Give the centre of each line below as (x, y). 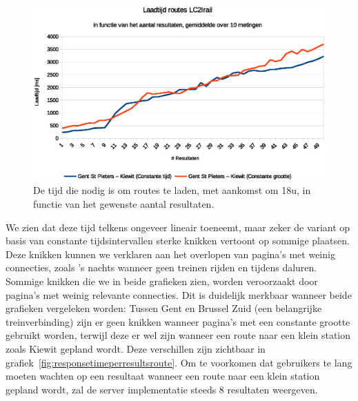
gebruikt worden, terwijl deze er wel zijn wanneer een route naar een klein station (178, 335)
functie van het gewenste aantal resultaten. (124, 204)
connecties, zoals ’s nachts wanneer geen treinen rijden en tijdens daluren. (161, 267)
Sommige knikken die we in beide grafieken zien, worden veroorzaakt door (162, 281)
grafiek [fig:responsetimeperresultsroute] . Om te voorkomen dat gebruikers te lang (179, 362)
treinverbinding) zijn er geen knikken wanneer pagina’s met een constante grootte (178, 321)
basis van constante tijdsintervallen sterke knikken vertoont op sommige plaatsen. (178, 241)
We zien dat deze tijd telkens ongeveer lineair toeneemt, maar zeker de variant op (178, 227)
